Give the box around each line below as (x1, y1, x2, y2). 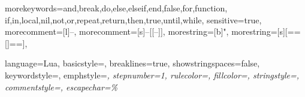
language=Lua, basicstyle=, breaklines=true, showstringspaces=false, (5, 57, 260, 69)
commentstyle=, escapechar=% (5, 80, 118, 93)
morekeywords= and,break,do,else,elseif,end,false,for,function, (5, 2, 228, 14)
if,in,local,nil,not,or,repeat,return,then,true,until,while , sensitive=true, (5, 13, 262, 26)
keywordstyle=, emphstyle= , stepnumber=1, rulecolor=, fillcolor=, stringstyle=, (5, 68, 300, 81)
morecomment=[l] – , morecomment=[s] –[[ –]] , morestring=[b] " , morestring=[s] (5, 25, 285, 38)
